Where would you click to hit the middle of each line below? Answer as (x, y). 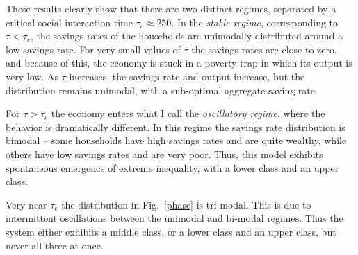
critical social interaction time (69, 22)
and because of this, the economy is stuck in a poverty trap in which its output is (179, 63)
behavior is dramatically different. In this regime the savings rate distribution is (176, 126)
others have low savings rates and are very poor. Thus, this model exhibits (164, 153)
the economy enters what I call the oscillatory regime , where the (188, 113)
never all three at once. (55, 245)
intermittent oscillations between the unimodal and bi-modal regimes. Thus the (174, 218)
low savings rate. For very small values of (93, 49)
